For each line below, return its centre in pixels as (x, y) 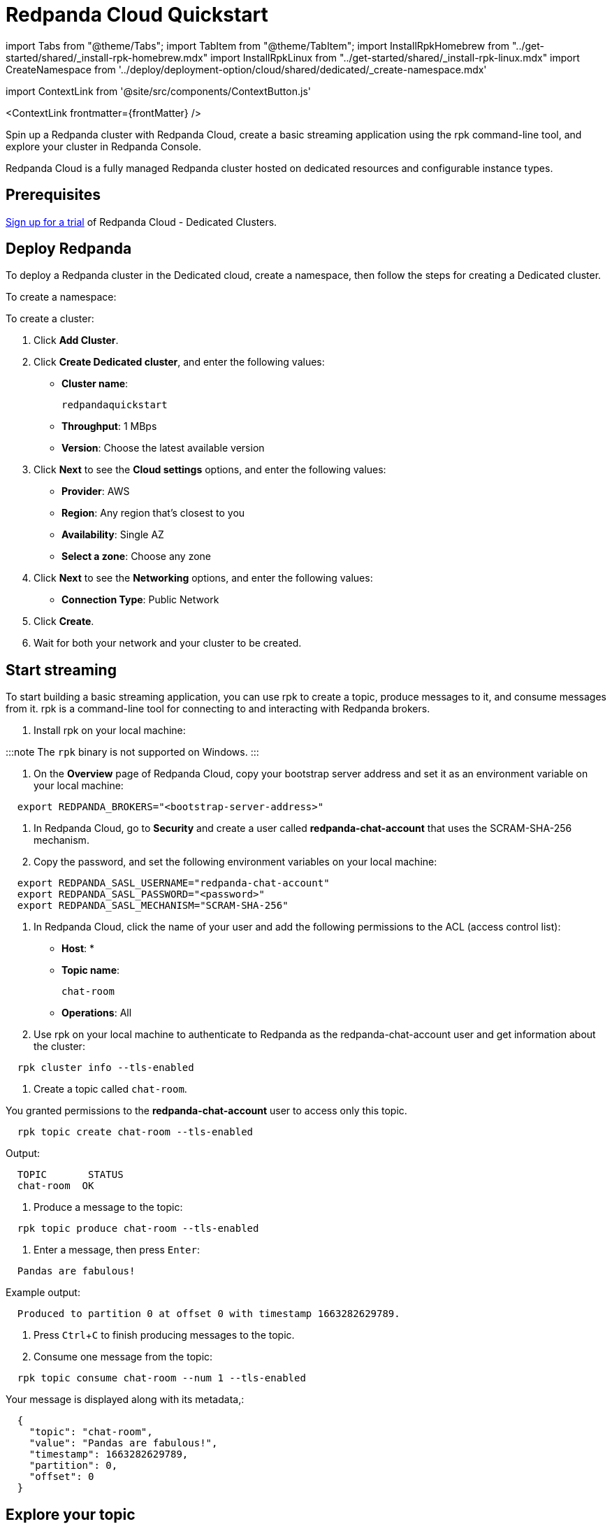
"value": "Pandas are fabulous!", (123, 1443)
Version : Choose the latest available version (163, 448)
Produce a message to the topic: (108, 1207)
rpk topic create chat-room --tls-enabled (135, 1132)
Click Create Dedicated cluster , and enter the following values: (179, 362)
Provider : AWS (96, 491)
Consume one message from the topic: (123, 1357)
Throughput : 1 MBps (109, 426)
